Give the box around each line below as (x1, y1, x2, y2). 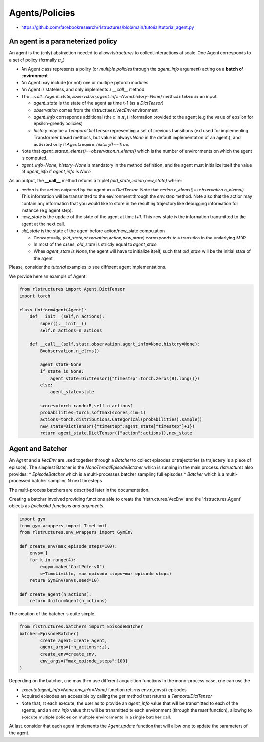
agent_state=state (50, 389, 95, 395)
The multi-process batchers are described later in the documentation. (9, 487, 150, 493)
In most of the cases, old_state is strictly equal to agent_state (33, 241, 157, 247)
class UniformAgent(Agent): (19, 307, 87, 312)
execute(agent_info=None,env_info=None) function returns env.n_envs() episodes (21, 686, 187, 693)
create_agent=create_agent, (40, 638, 108, 644)
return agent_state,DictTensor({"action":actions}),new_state (40, 430, 193, 436)
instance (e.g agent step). (21, 207, 73, 213)
